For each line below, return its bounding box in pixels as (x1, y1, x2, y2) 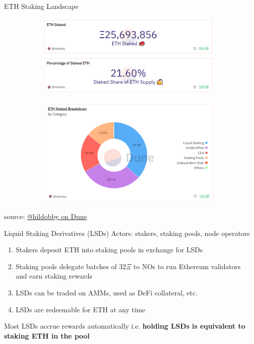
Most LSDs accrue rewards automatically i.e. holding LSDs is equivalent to (4, 321, 246, 331)
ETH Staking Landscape (4, 1, 79, 11)
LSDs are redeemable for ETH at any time (15, 304, 145, 314)
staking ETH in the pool (4, 330, 90, 341)
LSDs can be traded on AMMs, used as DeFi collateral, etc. (15, 287, 198, 297)
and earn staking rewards (15, 271, 93, 281)
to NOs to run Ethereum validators (133, 261, 241, 271)
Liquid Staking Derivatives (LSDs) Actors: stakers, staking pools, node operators (4, 228, 250, 238)
